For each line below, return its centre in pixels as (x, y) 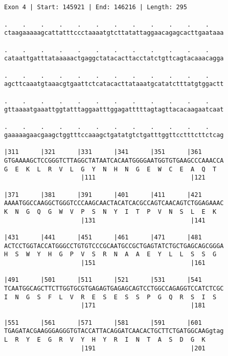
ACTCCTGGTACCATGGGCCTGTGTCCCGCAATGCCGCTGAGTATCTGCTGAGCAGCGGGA (114, 246)
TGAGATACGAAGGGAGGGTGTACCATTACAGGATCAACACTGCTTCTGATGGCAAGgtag (114, 331)
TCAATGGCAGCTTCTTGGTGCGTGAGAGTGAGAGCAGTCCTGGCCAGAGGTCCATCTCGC (114, 288)
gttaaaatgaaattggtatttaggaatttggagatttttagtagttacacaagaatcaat (114, 110)
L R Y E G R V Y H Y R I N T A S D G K (105, 339)
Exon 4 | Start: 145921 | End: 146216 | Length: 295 (96, 7)
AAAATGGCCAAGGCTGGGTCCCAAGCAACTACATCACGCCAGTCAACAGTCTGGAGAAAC (114, 203)
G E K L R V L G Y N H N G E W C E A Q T (110, 169)
